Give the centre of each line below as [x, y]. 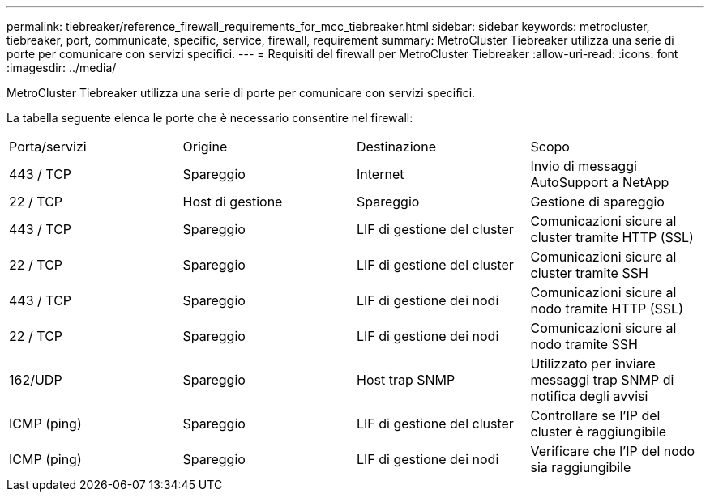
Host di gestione [233, 202]
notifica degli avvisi [589, 396]
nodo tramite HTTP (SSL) [607, 309]
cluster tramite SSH [589, 273]
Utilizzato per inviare [593, 364]
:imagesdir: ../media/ [62, 68]
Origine [205, 147]
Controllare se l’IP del [595, 415]
